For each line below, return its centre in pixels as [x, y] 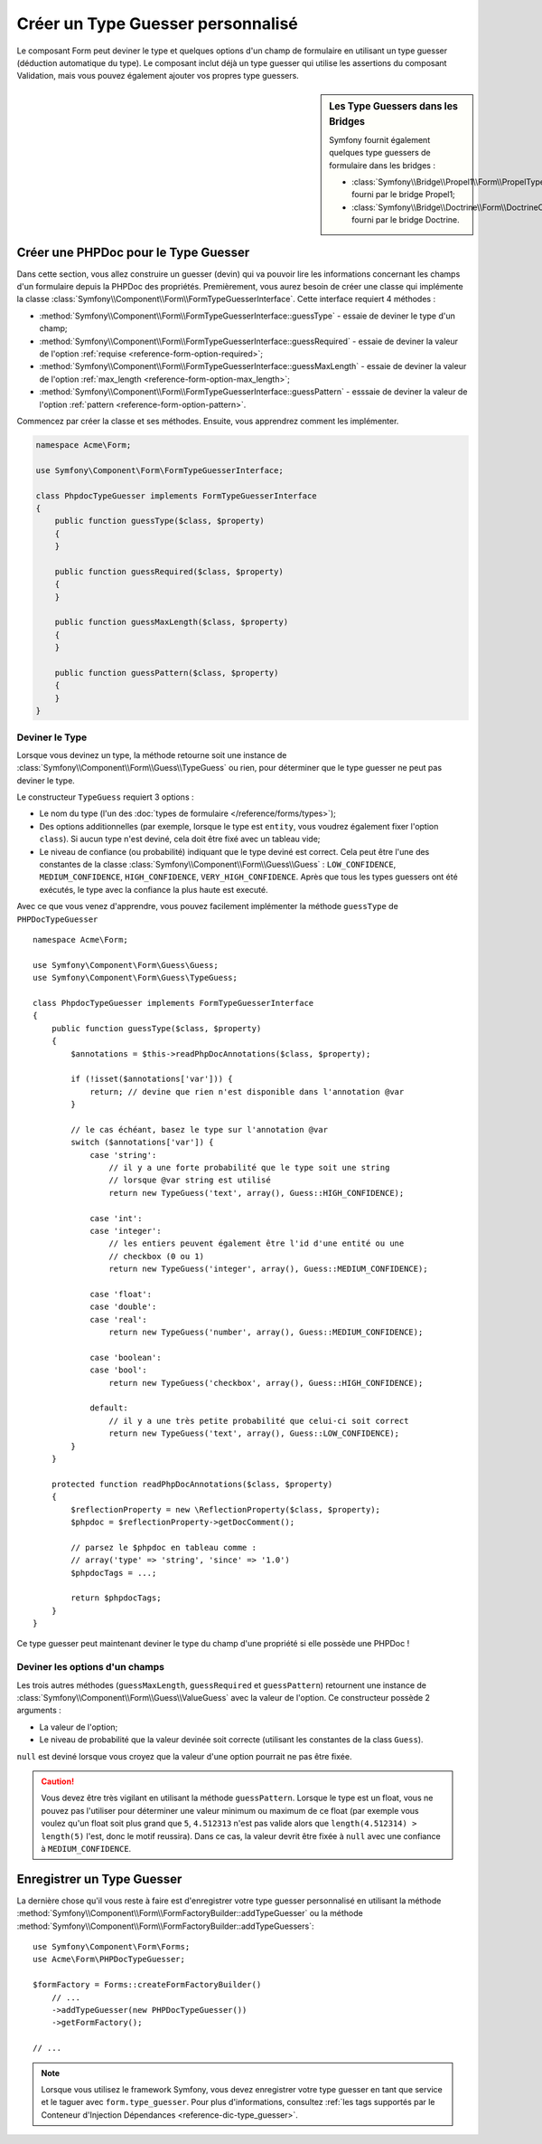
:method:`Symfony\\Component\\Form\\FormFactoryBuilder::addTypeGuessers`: [165, 1926]
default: [109, 1408]
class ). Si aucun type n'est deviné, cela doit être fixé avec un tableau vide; [180, 839]
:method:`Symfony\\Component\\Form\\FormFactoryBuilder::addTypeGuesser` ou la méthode [190, 1913]
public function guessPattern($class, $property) [167, 673]
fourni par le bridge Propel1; [403, 194]
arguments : [39, 1711]
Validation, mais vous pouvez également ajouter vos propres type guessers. [158, 76]
